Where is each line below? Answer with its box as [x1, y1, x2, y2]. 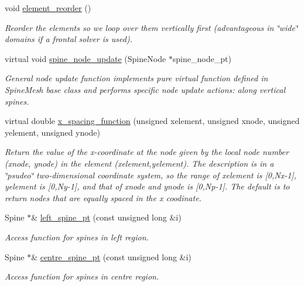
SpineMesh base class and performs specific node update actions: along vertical [5, 83, 285, 95]
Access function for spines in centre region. [5, 270, 159, 282]
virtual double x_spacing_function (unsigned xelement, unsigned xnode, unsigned [5, 115, 300, 127]
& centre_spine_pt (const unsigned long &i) [31, 250, 192, 263]
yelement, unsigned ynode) [5, 126, 101, 138]
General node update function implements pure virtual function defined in [5, 72, 268, 84]
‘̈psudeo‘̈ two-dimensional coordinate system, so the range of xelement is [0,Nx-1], [5, 168, 296, 181]
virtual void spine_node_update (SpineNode [5, 52, 166, 64]
